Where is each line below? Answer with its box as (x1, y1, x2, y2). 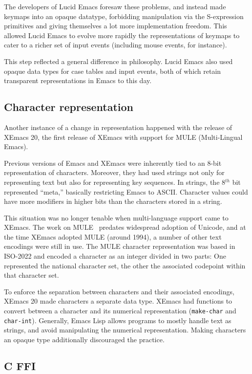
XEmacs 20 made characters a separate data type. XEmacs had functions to (4, 296, 232, 306)
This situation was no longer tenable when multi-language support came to (4, 212, 229, 222)
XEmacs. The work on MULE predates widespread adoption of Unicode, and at (4, 222, 246, 232)
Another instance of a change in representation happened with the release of (4, 122, 232, 132)
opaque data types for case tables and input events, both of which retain (4, 66, 221, 76)
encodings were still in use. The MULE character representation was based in (4, 241, 235, 251)
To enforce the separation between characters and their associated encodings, (4, 286, 234, 296)
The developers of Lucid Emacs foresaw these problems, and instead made (4, 1, 226, 11)
